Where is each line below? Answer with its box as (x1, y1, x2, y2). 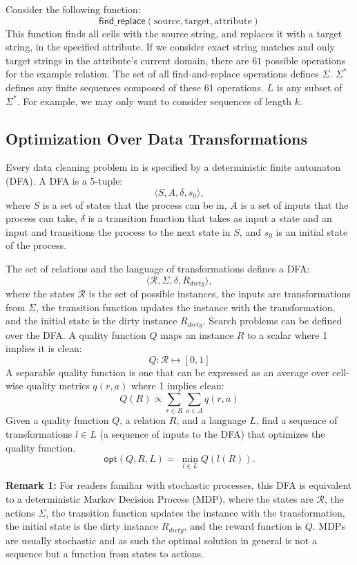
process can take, (6, 211, 78, 225)
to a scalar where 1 (247, 327, 328, 342)
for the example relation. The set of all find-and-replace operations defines (6, 66, 319, 81)
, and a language (176, 413, 247, 427)
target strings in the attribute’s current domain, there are (6, 53, 249, 67)
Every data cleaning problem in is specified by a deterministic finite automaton (6, 160, 341, 174)
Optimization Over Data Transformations (6, 127, 308, 149)
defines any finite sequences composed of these (6, 80, 202, 94)
